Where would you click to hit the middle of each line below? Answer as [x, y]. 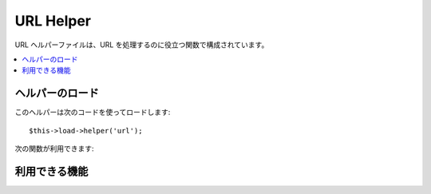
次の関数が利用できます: [55, 148]
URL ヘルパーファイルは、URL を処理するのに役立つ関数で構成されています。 [142, 45]
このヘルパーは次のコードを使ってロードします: [93, 113]
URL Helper [53, 21]
